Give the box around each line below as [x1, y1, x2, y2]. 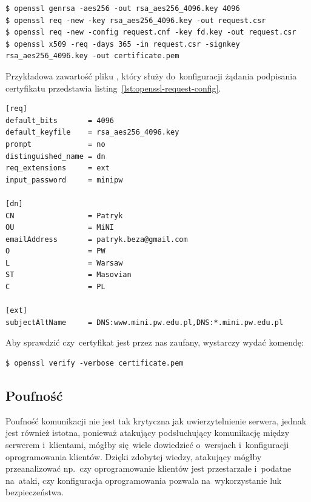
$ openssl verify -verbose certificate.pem [5, 359, 184, 368]
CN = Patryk [5, 211, 123, 220]
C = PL [5, 283, 105, 292]
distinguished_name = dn [5, 152, 105, 161]
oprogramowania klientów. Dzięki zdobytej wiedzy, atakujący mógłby [5, 450, 262, 463]
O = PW [5, 247, 105, 256]
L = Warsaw [5, 258, 123, 267]
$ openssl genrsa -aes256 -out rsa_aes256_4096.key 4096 [5, 4, 240, 13]
